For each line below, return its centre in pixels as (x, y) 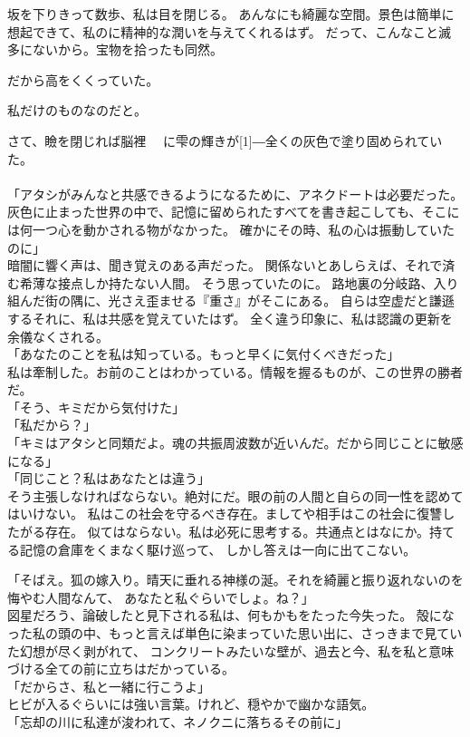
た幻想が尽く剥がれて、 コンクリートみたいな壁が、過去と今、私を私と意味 (231, 650)
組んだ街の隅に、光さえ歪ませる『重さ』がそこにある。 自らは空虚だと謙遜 (231, 301)
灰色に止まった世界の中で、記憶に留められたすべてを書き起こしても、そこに (234, 212)
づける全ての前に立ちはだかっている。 (121, 669)
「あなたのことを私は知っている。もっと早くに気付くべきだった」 (204, 354)
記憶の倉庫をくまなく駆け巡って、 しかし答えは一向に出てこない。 (218, 549)
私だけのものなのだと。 (77, 110)
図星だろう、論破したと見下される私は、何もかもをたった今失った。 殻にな (231, 615)
